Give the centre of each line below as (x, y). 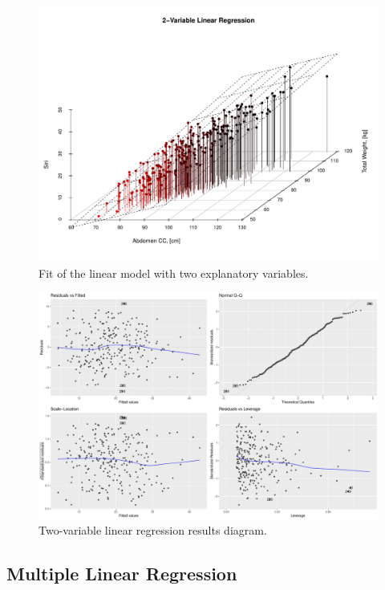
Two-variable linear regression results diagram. (153, 530)
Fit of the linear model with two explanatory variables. (174, 273)
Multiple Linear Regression (122, 574)
